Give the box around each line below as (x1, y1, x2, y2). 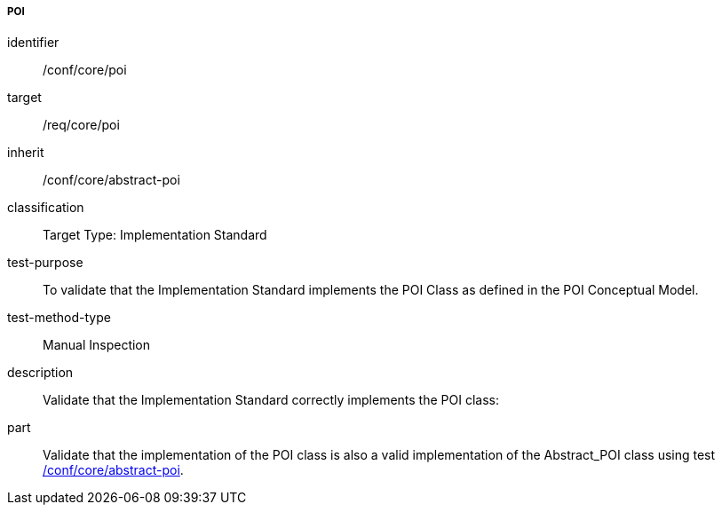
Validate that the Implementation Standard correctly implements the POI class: (43, 392, 499, 408)
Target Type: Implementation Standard (43, 227, 267, 243)
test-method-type (7, 310, 111, 326)
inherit (7, 145, 44, 161)
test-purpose (7, 255, 83, 271)
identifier (7, 35, 60, 51)
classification (7, 200, 84, 216)
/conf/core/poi (43, 62, 127, 78)
